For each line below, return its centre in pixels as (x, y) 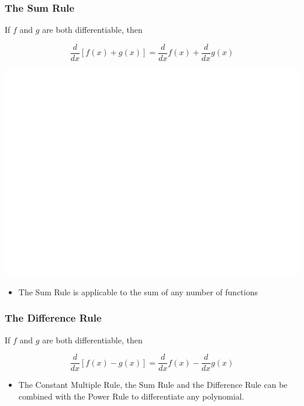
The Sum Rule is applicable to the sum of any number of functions (138, 291)
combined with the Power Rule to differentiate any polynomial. (131, 396)
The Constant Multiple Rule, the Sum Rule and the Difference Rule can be (153, 385)
